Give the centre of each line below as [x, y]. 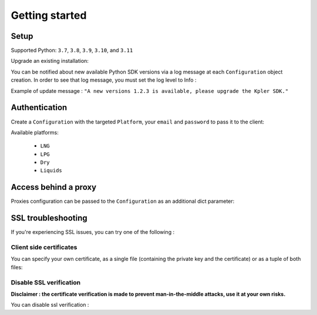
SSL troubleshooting [49, 218]
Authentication [39, 108]
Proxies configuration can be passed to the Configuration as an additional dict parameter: [123, 201]
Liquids [51, 171]
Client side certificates [44, 247]
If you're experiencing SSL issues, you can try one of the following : [93, 232]
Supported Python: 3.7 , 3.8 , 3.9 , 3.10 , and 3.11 [72, 51]
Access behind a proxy [54, 187]
